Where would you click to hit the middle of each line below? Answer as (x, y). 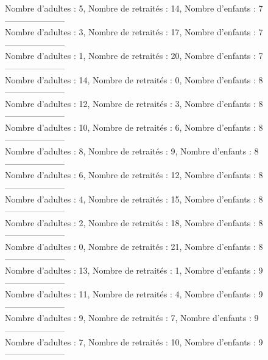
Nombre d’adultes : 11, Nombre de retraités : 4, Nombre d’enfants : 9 (134, 294)
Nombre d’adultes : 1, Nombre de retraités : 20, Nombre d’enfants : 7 (134, 56)
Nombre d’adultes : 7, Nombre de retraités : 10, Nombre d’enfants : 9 (134, 341)
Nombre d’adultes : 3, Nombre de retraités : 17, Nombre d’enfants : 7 (134, 32)
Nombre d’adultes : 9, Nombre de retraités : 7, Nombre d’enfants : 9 (132, 318)
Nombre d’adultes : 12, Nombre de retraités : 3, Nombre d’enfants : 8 (134, 103)
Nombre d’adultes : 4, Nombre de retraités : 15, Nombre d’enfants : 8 (134, 199)
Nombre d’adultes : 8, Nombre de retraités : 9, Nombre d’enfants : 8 (132, 151)
